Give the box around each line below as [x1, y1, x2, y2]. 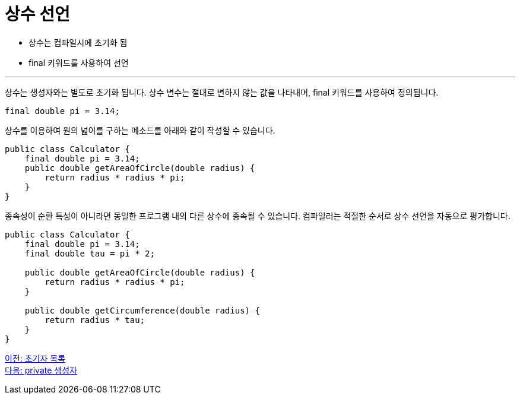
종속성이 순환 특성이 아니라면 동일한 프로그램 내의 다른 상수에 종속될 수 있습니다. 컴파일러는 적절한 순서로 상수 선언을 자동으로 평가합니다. [5, 210, 511, 221]
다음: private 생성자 [5, 365, 77, 375]
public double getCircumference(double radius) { [24, 305, 260, 315]
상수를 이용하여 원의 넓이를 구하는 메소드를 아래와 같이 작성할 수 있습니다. [5, 125, 275, 135]
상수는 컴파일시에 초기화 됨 [28, 37, 128, 47]
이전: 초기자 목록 [5, 353, 66, 363]
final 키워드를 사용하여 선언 [28, 57, 129, 68]
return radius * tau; [45, 315, 145, 325]
